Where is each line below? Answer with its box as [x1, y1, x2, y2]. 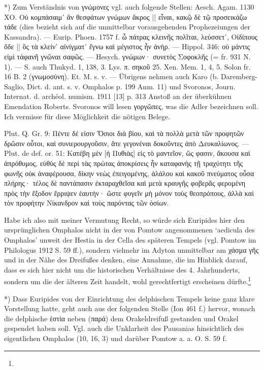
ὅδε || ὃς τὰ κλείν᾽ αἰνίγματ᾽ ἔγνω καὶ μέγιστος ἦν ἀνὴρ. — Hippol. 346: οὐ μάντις [4, 41, 250, 52]
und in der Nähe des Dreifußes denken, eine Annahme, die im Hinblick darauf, [4, 254, 248, 265]
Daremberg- [221, 71, 258, 82]
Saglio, [4, 81, 25, 91]
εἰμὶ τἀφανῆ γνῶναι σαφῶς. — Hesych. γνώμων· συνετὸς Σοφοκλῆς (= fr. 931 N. [4, 51, 251, 61]
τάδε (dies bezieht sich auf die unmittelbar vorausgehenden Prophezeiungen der [4, 21, 250, 32]
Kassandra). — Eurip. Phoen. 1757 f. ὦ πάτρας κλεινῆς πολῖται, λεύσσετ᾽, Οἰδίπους [4, 31, 258, 42]
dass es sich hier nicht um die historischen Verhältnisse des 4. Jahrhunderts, [4, 264, 240, 275]
